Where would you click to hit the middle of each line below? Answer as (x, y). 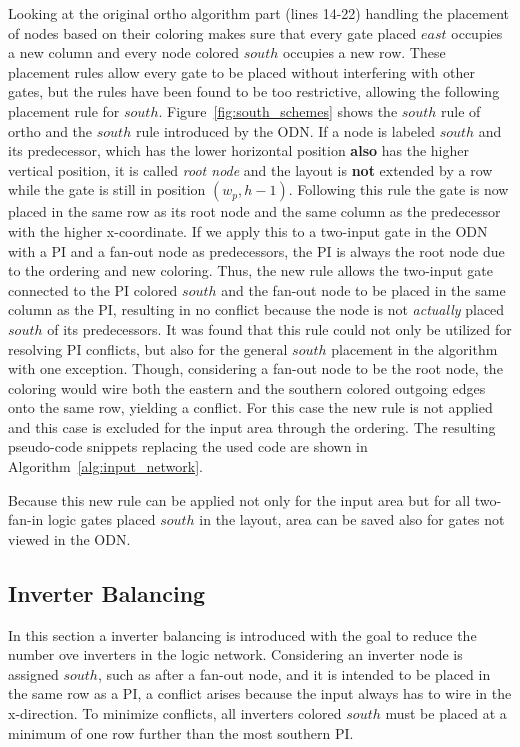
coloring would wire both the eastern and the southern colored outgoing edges (247, 387)
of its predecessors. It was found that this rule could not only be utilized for (279, 328)
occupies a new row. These (364, 52)
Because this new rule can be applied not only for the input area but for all (239, 499)
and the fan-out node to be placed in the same (363, 289)
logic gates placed (102, 519)
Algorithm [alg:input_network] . (105, 466)
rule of (460, 110)
